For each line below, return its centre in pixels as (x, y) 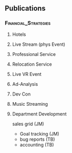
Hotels (19, 34)
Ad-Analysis (25, 84)
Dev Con (21, 94)
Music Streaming (30, 104)
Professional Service (34, 54)
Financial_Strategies (28, 23)
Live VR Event (27, 74)
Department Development (39, 114)
